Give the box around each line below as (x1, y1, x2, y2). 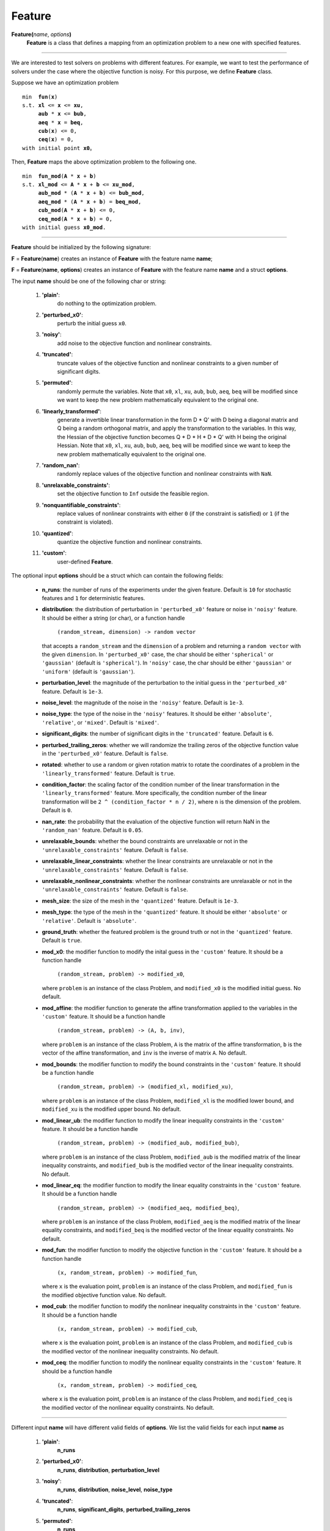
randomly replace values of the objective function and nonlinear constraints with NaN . (57, 470, 273, 478)
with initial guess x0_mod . (22, 224, 106, 231)
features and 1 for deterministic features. (42, 595, 145, 602)
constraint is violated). (57, 518, 113, 526)
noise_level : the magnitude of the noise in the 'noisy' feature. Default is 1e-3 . (42, 699, 244, 706)
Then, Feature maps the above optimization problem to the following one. (11, 158, 197, 165)
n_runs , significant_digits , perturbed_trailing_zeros (57, 1506, 191, 1513)
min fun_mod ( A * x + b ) (22, 172, 97, 179)
